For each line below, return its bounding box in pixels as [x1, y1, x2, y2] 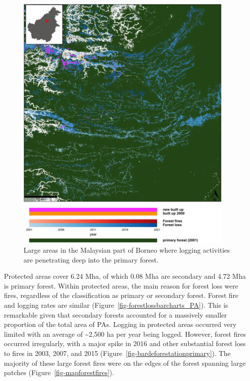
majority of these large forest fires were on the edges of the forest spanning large [4, 357, 246, 368]
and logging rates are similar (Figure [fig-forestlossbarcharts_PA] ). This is [4, 299, 228, 310]
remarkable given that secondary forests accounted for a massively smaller [4, 309, 227, 320]
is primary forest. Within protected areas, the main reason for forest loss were [4, 280, 238, 291]
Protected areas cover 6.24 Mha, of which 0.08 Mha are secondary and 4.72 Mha [4, 271, 246, 281]
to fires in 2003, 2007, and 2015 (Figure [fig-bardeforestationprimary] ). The [4, 348, 231, 358]
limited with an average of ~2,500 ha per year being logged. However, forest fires [4, 328, 246, 339]
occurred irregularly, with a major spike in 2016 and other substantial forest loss [4, 338, 246, 349]
